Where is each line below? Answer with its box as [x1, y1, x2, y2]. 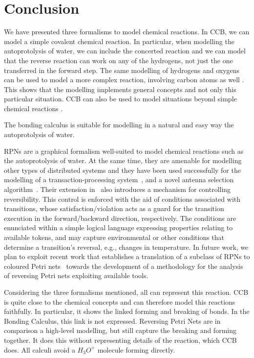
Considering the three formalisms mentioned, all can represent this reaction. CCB [4, 286, 249, 297]
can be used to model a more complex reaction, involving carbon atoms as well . [4, 74, 244, 85]
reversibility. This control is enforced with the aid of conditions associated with [4, 193, 241, 204]
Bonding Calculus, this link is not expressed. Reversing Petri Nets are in [4, 315, 221, 326]
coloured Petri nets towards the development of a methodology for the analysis [4, 261, 243, 271]
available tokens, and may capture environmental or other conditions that [4, 232, 225, 242]
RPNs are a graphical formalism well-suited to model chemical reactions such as [4, 145, 244, 156]
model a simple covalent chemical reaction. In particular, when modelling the [4, 36, 234, 46]
